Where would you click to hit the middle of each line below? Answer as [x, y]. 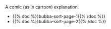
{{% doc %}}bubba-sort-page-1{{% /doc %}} [59, 16]
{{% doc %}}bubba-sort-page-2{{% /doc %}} [59, 22]
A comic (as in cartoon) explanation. [42, 7]
